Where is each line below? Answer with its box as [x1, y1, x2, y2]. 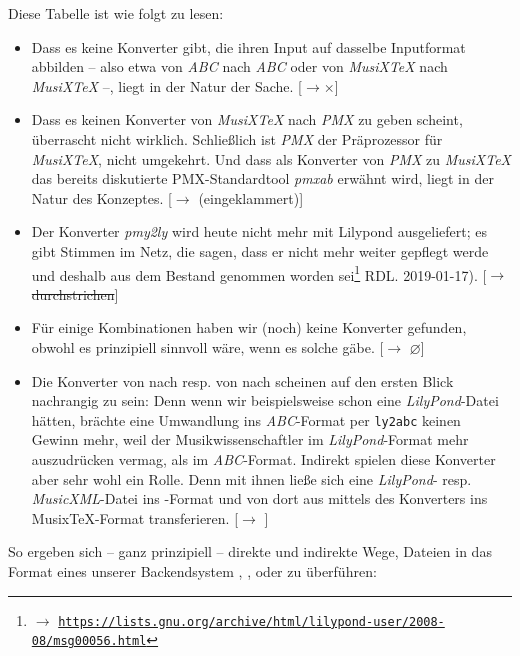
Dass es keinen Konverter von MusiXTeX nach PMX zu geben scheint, [31, 109, 463, 130]
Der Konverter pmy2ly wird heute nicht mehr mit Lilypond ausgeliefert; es [31, 221, 487, 242]
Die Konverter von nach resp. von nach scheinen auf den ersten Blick [31, 370, 454, 391]
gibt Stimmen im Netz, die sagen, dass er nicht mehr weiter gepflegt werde [31, 240, 489, 261]
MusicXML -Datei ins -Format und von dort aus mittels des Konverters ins [31, 488, 488, 509]
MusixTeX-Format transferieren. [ [31, 507, 239, 528]
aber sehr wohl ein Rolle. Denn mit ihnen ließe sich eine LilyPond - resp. [31, 468, 472, 489]
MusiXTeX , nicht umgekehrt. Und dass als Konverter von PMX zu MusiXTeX [31, 148, 512, 169]
